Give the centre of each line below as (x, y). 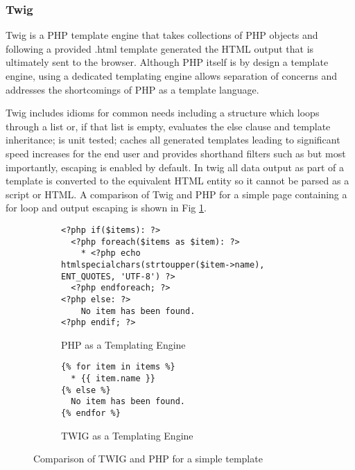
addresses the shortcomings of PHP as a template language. (132, 89)
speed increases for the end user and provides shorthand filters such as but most (176, 153)
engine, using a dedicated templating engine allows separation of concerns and (171, 76)
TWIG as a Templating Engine (127, 435)
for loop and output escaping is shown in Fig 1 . (106, 208)
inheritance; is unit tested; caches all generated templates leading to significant (173, 140)
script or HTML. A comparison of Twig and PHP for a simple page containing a (176, 194)
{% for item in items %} (118, 367)
